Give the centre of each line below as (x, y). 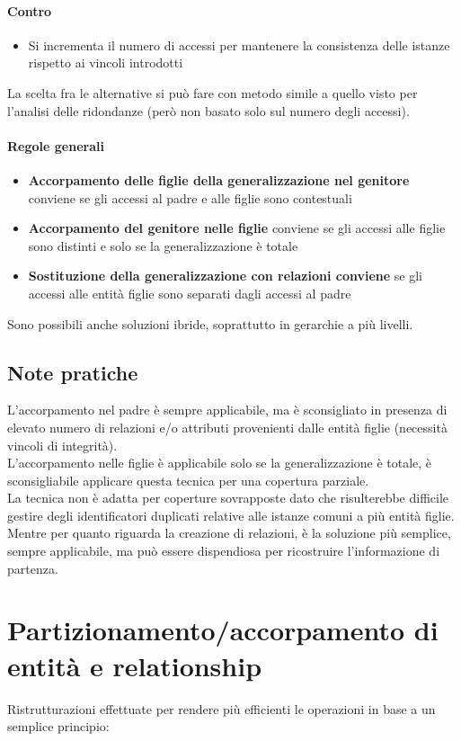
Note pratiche (73, 372)
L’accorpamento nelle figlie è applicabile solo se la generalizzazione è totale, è (220, 463)
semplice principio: (58, 726)
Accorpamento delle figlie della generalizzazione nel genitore (219, 179)
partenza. (33, 568)
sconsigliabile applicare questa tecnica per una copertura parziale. (188, 480)
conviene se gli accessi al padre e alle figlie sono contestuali (190, 197)
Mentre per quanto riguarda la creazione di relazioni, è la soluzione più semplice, (229, 533)
